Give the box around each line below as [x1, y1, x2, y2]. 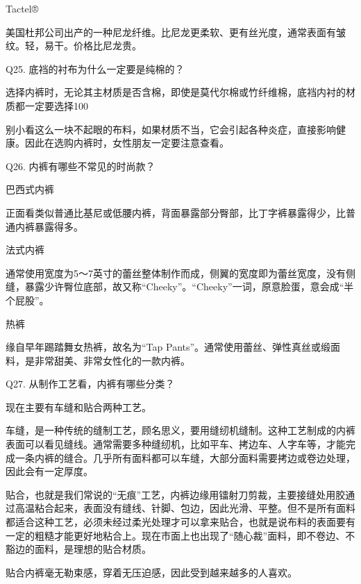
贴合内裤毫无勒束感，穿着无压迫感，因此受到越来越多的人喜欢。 [6, 565, 297, 579]
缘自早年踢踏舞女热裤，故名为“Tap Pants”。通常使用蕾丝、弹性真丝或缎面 [6, 340, 341, 354]
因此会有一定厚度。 [6, 464, 93, 478]
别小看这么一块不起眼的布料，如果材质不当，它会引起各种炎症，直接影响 [6, 122, 336, 136]
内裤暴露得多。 [15, 219, 83, 233]
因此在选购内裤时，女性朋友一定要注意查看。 [24, 135, 229, 150]
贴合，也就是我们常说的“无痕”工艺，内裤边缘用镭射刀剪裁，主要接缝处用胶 [6, 487, 346, 501]
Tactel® [6, 1, 39, 15]
